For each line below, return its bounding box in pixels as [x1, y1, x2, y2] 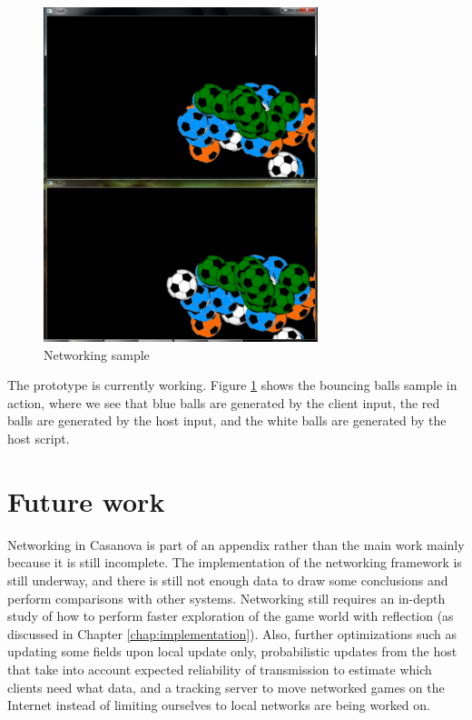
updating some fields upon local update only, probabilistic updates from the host [7, 642, 457, 661]
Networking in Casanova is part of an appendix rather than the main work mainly [7, 535, 465, 554]
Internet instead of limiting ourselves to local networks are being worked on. [7, 695, 430, 715]
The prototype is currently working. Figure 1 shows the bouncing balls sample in [7, 375, 457, 395]
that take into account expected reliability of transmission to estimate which [7, 659, 432, 678]
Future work [7, 482, 165, 519]
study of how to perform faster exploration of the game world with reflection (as [7, 606, 454, 625]
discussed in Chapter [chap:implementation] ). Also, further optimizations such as [7, 624, 457, 643]
